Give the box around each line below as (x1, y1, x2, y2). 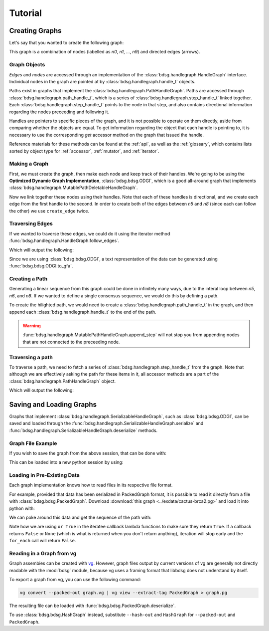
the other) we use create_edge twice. (9, 208, 90, 214)
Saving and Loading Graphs (9, 400, 97, 409)
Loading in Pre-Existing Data (9, 472, 80, 479)
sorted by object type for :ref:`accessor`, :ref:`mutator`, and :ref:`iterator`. (9, 148, 159, 154)
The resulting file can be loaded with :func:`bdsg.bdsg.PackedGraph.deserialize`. (9, 603, 176, 609)
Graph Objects (9, 61, 45, 68)
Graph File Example (9, 439, 57, 446)
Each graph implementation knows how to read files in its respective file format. (9, 482, 173, 488)
